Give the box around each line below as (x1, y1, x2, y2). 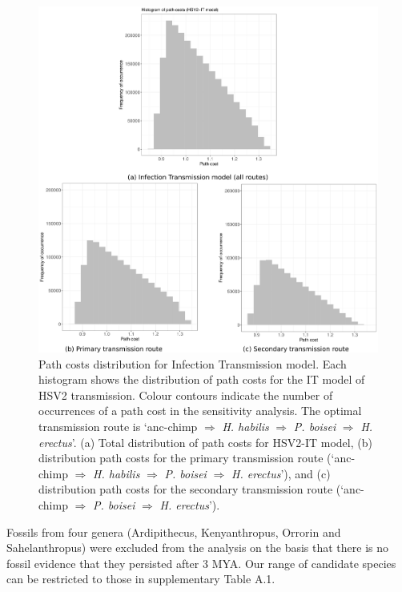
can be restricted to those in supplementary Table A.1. (6, 570, 275, 587)
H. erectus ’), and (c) (231, 465, 331, 481)
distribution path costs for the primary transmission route (38, 449, 324, 466)
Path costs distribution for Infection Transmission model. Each (38, 355, 347, 372)
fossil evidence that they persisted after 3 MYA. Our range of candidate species (6, 554, 396, 571)
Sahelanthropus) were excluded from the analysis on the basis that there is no (6, 539, 389, 556)
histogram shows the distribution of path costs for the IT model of (38, 371, 365, 388)
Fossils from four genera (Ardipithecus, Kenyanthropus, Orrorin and (6, 523, 341, 540)
